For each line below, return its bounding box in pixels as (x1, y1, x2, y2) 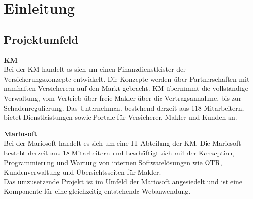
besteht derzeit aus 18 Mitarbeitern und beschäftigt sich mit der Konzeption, (4, 147, 235, 157)
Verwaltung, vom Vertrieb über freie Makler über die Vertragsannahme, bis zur (4, 92, 242, 103)
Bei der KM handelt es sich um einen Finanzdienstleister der (4, 64, 186, 74)
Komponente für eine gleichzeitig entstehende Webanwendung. (4, 186, 191, 196)
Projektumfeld (4, 31, 78, 46)
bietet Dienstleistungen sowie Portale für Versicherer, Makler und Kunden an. (4, 112, 237, 122)
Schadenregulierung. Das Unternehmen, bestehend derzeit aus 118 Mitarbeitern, (4, 102, 244, 112)
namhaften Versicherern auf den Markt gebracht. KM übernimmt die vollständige (4, 83, 249, 93)
